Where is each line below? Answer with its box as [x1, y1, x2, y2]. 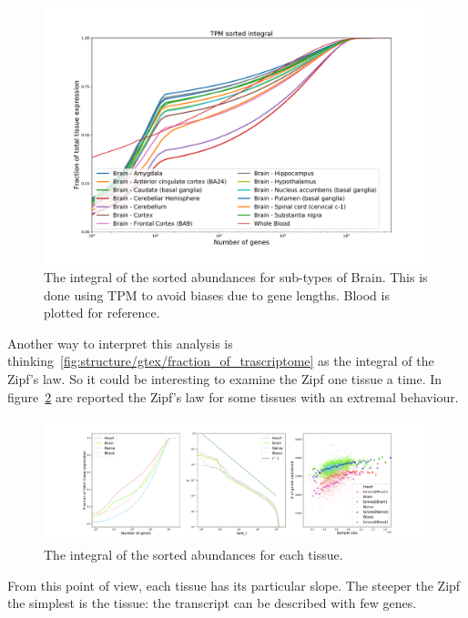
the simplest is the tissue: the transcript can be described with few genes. [7, 593, 417, 613]
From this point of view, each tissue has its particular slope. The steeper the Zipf [7, 575, 461, 594]
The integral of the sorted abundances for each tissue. [44, 545, 343, 564]
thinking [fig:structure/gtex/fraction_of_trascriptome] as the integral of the [7, 351, 434, 370]
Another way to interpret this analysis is [7, 333, 233, 352]
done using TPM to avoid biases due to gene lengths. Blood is [44, 285, 390, 304]
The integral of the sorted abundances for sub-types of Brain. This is [44, 267, 428, 286]
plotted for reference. [44, 303, 160, 322]
